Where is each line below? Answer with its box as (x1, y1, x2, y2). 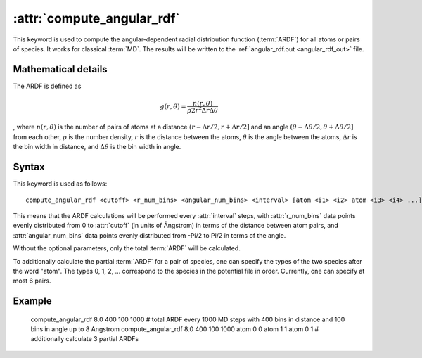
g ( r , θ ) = (160, 102, 186, 110)
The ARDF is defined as (13, 82, 82, 90)
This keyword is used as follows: (13, 179, 108, 188)
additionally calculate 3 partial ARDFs (30, 335, 139, 343)
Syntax (13, 161, 45, 173)
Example (13, 295, 52, 307)
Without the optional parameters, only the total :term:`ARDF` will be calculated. (13, 244, 241, 252)
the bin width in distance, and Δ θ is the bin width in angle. (13, 143, 181, 151)
